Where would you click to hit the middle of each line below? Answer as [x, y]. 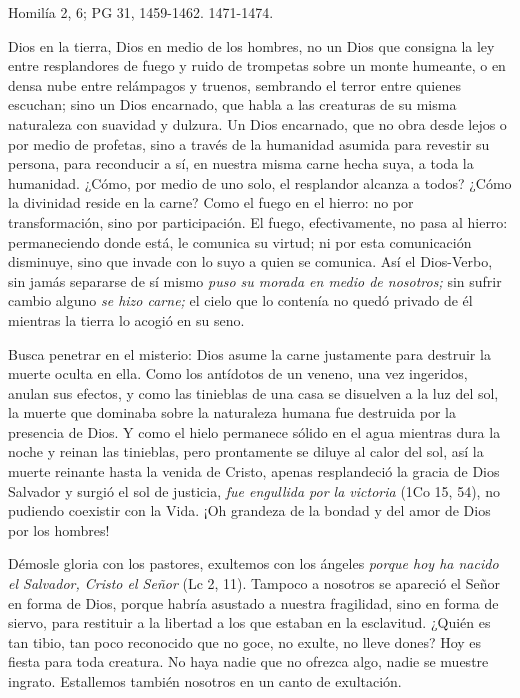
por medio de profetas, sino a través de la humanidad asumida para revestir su [249, 143]
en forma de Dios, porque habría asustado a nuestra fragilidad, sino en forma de [253, 602]
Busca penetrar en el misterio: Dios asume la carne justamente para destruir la [249, 353]
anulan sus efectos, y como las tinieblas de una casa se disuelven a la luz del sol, [253, 392]
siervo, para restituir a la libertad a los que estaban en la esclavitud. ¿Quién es [249, 622]
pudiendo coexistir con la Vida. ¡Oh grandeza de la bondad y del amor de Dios [249, 510]
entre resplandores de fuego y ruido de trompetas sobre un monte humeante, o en [257, 65]
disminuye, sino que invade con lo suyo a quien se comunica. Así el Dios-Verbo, [250, 261]
